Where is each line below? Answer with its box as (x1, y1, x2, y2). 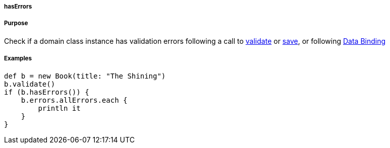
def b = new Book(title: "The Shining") (4, 71, 166, 80)
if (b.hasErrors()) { (4, 88, 89, 96)
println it (38, 104, 81, 112)
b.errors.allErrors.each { (21, 96, 128, 104)
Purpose (4, 20, 28, 27)
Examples (4, 55, 32, 62)
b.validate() (4, 80, 55, 88)
